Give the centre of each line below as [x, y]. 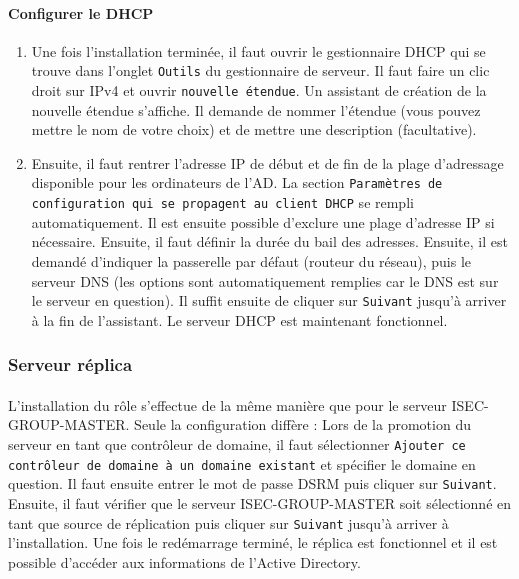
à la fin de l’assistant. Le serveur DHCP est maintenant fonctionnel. [239, 319]
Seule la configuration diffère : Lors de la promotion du [302, 424]
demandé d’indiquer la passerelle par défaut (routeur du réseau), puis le [251, 260]
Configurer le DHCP [81, 12]
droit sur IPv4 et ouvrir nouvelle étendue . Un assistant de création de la [259, 90]
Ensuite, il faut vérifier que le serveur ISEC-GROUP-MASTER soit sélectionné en [260, 503]
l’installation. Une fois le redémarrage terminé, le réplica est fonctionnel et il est [253, 542]
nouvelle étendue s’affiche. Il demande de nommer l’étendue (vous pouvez [256, 109]
